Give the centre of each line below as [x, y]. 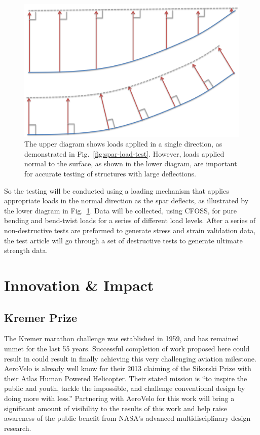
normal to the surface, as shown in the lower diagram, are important [131, 164]
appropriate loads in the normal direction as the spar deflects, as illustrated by [126, 201]
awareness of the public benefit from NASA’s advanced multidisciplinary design [127, 418]
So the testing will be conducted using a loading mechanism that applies [117, 190]
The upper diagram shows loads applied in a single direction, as [123, 144]
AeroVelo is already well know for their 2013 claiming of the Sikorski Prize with [128, 368]
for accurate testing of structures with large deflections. [110, 174]
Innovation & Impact [79, 285]
